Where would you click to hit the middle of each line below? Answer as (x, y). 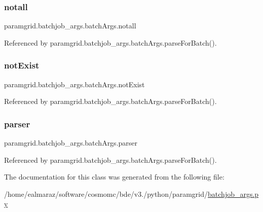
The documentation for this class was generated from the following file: (114, 177)
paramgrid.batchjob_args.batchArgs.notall (70, 26)
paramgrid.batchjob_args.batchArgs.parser (71, 143)
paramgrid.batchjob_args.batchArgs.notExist (74, 84)
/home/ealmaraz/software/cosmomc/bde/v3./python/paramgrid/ (106, 193)
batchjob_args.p (233, 193)
